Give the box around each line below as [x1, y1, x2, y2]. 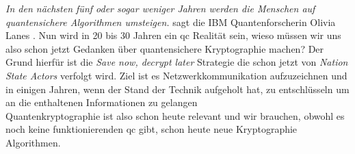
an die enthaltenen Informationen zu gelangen [5, 95, 198, 110]
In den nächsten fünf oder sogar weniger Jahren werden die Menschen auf [5, 1, 315, 15]
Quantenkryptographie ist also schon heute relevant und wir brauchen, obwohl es [5, 108, 345, 123]
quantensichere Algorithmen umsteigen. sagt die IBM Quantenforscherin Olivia [5, 14, 336, 29]
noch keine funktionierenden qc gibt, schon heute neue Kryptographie [5, 122, 298, 136]
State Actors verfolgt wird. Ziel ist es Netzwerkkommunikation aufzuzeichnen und [5, 68, 347, 82]
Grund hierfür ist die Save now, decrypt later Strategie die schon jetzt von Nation [5, 55, 348, 69]
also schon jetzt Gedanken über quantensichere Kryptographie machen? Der [5, 41, 324, 55]
